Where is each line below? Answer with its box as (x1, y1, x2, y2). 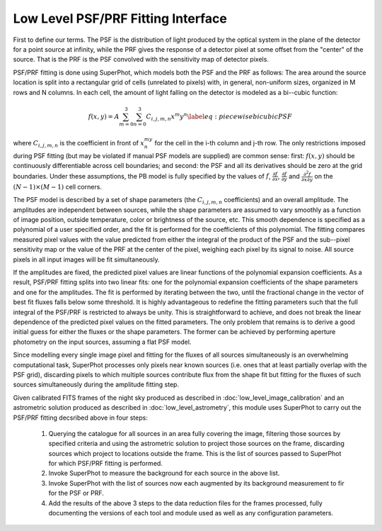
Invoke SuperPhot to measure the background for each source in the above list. (48, 469, 280, 478)
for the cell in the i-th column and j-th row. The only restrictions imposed (154, 139, 366, 147)
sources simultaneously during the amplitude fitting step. (13, 380, 180, 389)
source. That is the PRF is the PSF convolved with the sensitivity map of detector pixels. (13, 55, 269, 64)
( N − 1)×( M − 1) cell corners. (13, 182, 103, 191)
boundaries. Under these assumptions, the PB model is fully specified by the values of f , (13, 172, 271, 180)
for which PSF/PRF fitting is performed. (48, 459, 163, 468)
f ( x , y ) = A (88, 112, 120, 121)
